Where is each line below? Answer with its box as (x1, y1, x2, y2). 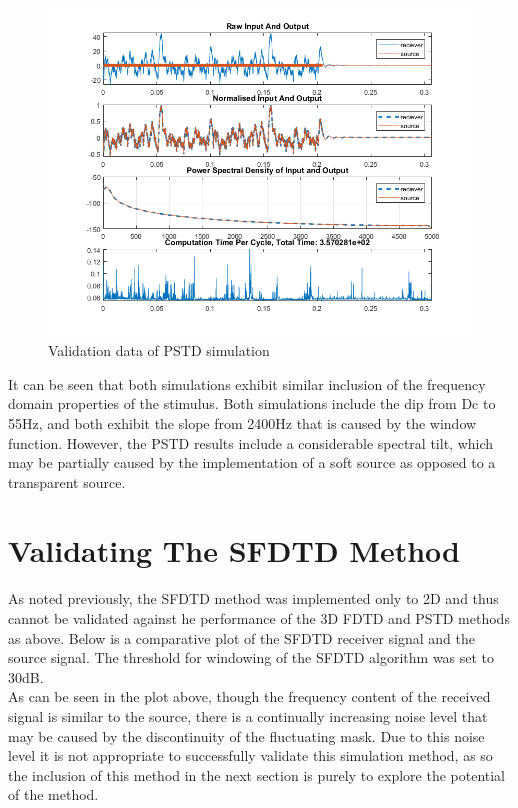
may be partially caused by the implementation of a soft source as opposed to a (8, 452, 496, 473)
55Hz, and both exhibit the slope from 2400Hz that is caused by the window (8, 412, 477, 433)
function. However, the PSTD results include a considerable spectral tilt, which (8, 432, 494, 453)
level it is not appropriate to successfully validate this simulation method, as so (8, 745, 493, 766)
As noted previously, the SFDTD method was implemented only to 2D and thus (8, 588, 499, 609)
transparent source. (8, 471, 126, 492)
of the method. (8, 784, 99, 805)
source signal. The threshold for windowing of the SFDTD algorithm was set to (8, 647, 495, 668)
